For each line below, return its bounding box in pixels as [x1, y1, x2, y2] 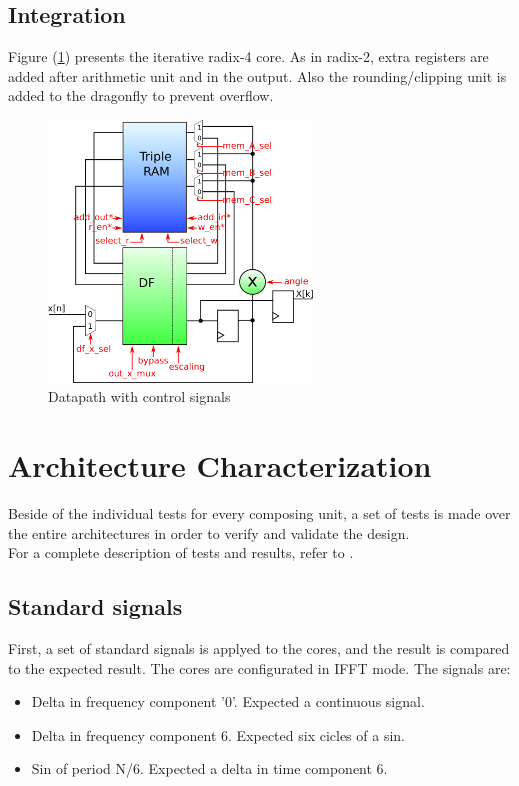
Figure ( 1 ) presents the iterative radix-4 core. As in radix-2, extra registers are [8, 46, 489, 67]
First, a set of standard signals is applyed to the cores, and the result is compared [8, 638, 510, 659]
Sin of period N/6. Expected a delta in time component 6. [31, 758, 388, 779]
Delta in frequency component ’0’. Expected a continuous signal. [31, 691, 425, 712]
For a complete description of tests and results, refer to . [8, 542, 354, 563]
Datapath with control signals [48, 386, 231, 407]
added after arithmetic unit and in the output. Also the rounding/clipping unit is [8, 65, 507, 86]
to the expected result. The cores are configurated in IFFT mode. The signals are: [8, 657, 511, 678]
